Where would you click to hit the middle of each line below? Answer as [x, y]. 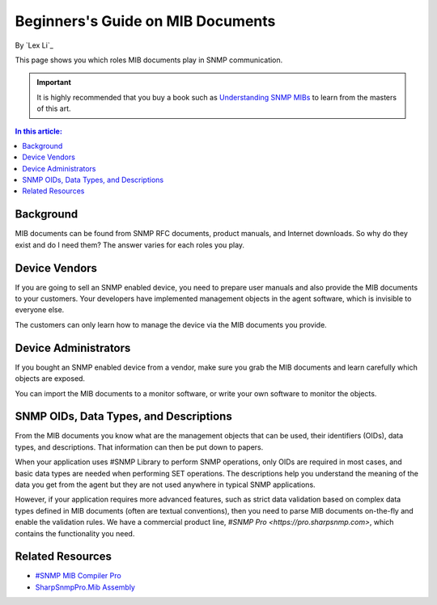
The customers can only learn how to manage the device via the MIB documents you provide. [171, 324]
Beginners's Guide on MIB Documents [145, 21]
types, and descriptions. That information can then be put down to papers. [139, 447]
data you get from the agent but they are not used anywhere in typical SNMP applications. [165, 484]
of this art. [54, 108]
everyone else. [40, 310]
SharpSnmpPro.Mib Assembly [85, 587]
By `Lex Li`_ [34, 45]
